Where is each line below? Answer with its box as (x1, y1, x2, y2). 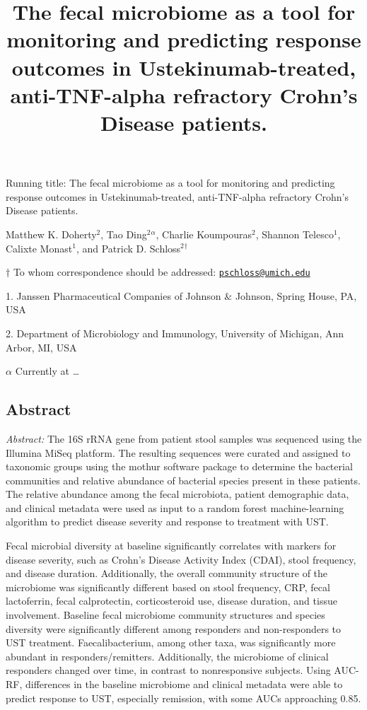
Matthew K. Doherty (6, 226, 97, 241)
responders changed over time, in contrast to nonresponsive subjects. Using (6, 663, 331, 677)
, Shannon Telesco (255, 226, 334, 241)
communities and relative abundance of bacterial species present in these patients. (6, 472, 361, 487)
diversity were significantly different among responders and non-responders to (6, 621, 342, 636)
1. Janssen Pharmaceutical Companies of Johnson (6, 288, 221, 303)
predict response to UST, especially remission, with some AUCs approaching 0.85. (6, 690, 361, 705)
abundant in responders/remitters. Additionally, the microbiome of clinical (6, 648, 329, 663)
